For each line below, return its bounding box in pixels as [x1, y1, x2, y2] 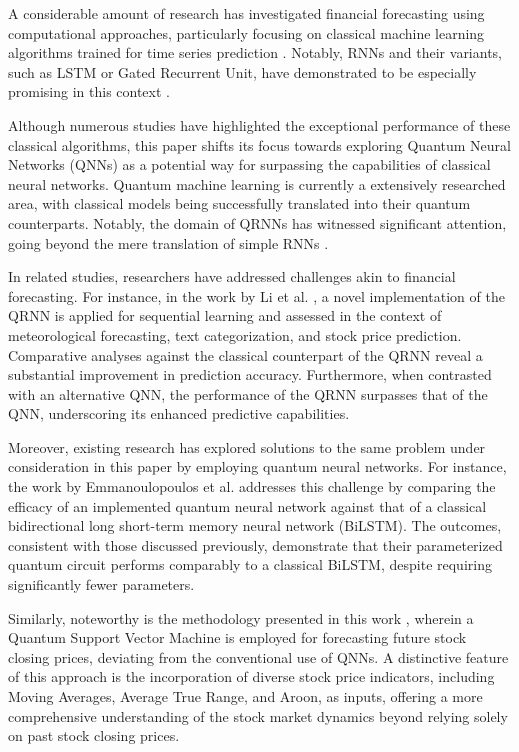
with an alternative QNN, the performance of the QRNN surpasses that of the [8, 383, 488, 404]
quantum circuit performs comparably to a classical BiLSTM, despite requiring [8, 554, 492, 575]
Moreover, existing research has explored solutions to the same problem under [8, 436, 486, 457]
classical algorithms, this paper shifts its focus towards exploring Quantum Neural [8, 134, 511, 155]
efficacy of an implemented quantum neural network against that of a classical [8, 495, 487, 516]
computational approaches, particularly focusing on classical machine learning [8, 22, 485, 43]
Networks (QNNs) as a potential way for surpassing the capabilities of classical [8, 154, 491, 175]
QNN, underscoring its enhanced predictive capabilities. [8, 403, 350, 424]
